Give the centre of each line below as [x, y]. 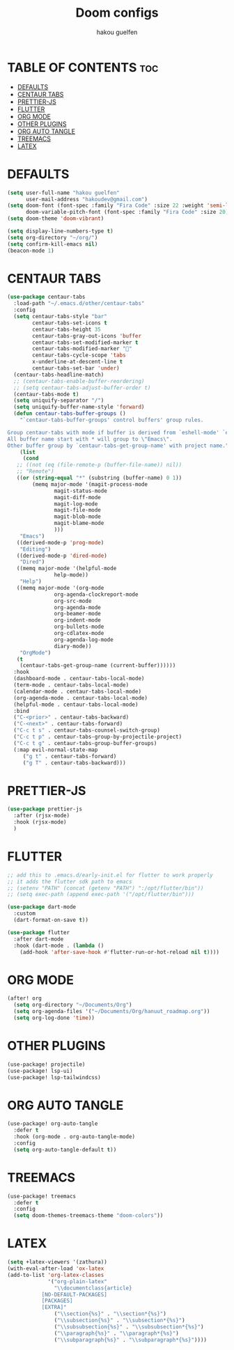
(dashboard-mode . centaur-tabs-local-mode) [79, 679]
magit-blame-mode [79, 524]
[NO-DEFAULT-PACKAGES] [75, 1294]
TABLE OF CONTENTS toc [83, 67]
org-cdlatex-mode [79, 634]
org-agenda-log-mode [84, 639]
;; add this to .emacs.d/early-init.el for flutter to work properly [110, 875]
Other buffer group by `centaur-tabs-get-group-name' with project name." [118, 446]
